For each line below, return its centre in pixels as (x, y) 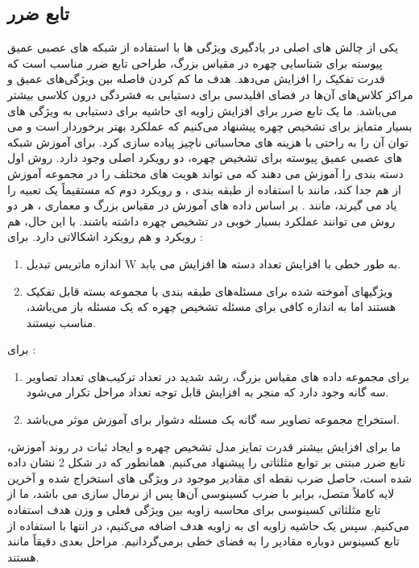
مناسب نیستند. (61, 322)
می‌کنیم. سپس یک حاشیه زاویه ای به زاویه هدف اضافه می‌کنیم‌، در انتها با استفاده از (208, 525)
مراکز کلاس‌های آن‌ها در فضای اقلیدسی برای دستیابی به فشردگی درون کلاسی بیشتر (210, 94)
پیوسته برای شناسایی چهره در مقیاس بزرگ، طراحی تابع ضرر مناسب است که (195, 62)
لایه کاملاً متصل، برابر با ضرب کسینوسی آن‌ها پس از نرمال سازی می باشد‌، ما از (201, 493)
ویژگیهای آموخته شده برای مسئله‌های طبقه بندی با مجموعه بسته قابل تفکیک (209, 290)
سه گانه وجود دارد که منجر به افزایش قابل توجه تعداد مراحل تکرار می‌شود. (207, 392)
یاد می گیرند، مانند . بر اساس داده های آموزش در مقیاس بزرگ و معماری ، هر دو (202, 205)
